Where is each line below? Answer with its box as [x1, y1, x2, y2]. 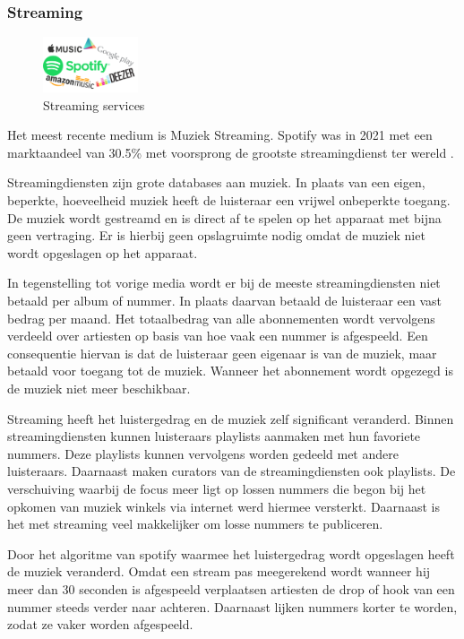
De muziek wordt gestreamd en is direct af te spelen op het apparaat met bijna [7, 208, 442, 227]
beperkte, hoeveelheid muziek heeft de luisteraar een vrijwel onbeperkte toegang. [7, 191, 451, 210]
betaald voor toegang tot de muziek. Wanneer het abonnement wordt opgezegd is [7, 361, 453, 380]
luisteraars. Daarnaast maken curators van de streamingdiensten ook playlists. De [7, 462, 456, 480]
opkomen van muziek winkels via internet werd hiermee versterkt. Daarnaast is [7, 497, 440, 515]
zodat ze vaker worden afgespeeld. [7, 615, 193, 634]
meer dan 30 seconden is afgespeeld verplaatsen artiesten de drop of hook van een [7, 579, 455, 598]
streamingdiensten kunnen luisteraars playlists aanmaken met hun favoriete [7, 427, 421, 445]
